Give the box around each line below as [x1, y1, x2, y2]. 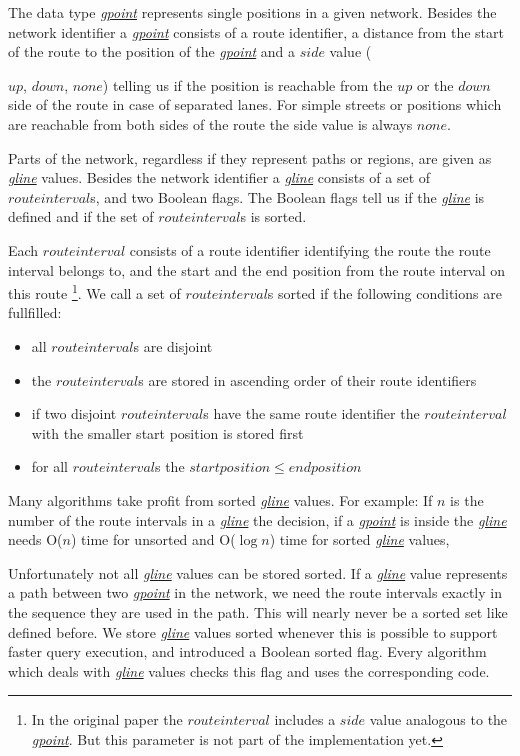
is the [450, 489, 484, 510]
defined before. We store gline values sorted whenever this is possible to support [8, 621, 498, 642]
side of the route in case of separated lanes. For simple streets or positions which [8, 94, 502, 115]
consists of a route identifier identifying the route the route [129, 239, 491, 260]
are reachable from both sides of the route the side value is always [8, 113, 413, 134]
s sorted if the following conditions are [267, 282, 502, 303]
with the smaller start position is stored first [31, 422, 304, 443]
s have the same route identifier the [203, 403, 420, 424]
